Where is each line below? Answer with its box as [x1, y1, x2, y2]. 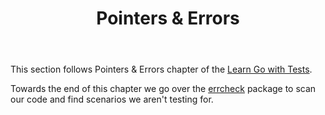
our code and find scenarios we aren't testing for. [10, 93, 214, 106]
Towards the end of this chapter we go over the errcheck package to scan [10, 83, 317, 95]
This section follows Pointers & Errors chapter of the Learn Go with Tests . [10, 63, 313, 76]
